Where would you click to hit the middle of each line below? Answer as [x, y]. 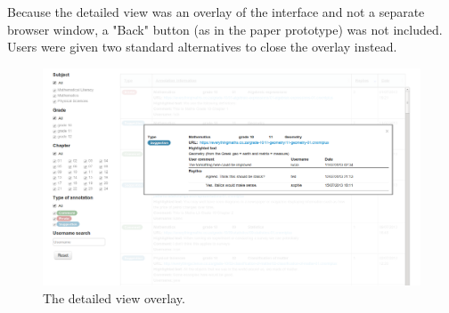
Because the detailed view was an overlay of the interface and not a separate [216, 12]
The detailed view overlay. [114, 298]
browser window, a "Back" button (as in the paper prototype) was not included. [225, 29]
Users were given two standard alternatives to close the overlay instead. [202, 47]
